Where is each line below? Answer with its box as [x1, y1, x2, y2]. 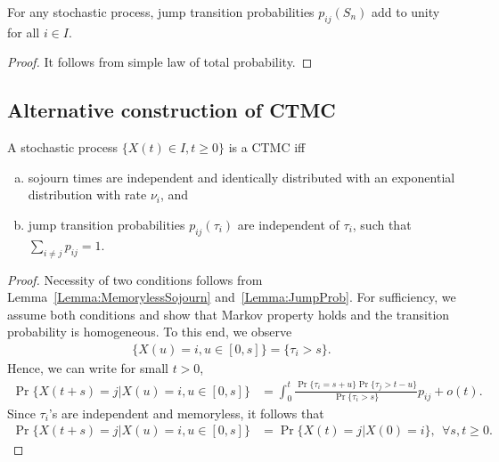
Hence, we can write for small [7, 358, 168, 377]
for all [7, 22, 40, 41]
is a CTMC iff [228, 138, 306, 157]
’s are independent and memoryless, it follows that [48, 403, 324, 422]
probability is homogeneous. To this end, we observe [7, 322, 292, 341]
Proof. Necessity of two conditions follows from [7, 270, 263, 288]
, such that [352, 215, 412, 233]
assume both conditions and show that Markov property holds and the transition [7, 304, 450, 323]
